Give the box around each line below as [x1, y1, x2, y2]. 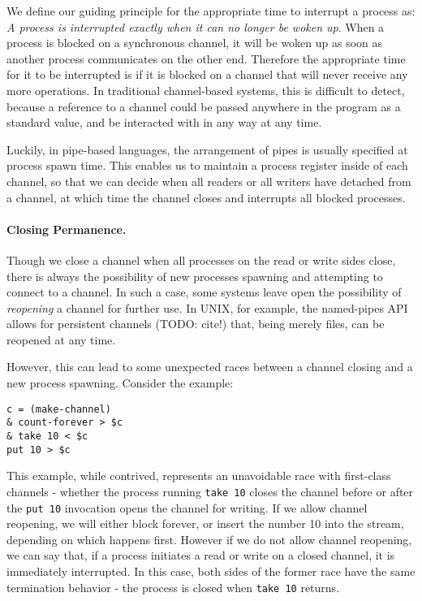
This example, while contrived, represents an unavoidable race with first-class [6, 467, 391, 484]
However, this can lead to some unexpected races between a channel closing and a [6, 358, 413, 375]
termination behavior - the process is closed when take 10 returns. [6, 578, 340, 595]
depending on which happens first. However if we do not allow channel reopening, [6, 530, 412, 547]
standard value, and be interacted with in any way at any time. [6, 114, 322, 131]
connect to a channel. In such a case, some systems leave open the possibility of [6, 283, 402, 300]
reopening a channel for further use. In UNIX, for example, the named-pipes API [6, 299, 408, 316]
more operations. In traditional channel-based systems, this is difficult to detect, [6, 81, 405, 98]
